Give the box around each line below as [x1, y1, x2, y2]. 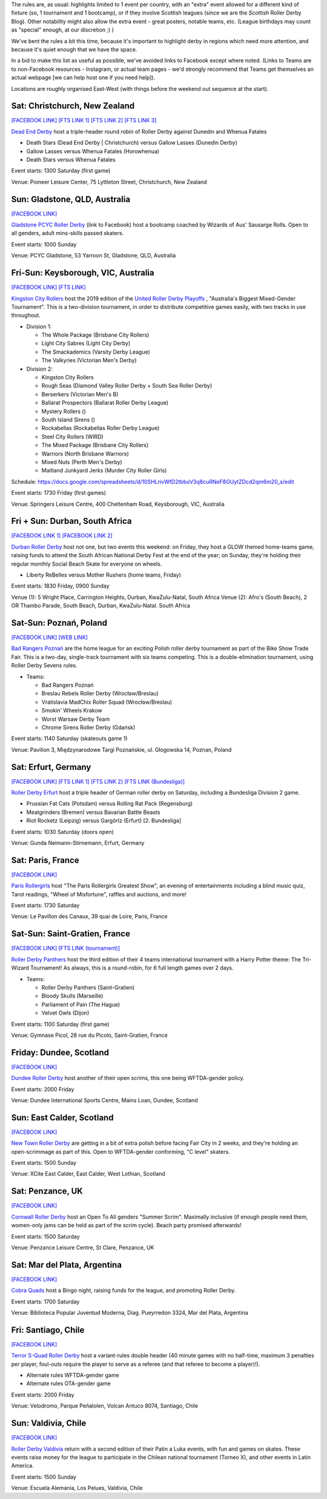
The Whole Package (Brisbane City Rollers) [41, 331, 150, 339]
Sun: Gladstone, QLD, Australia [11, 194, 130, 204]
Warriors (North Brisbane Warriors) [41, 450, 130, 457]
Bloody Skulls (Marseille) [41, 992, 104, 999]
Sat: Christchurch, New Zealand [11, 101, 135, 111]
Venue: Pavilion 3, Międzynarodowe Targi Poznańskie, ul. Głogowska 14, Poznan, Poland [11, 746, 232, 753]
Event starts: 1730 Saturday [11, 902, 80, 909]
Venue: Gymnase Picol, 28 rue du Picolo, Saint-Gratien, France [11, 1031, 168, 1039]
